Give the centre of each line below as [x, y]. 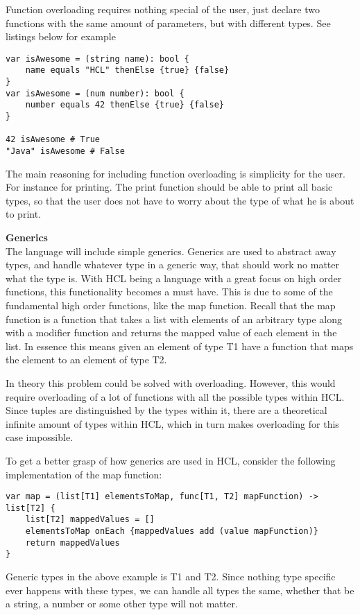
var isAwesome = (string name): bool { [97, 59]
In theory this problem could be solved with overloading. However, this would [171, 383]
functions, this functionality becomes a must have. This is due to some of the [169, 292]
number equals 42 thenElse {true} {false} [125, 105]
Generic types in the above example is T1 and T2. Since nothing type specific [171, 577]
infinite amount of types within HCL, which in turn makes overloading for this [172, 423]
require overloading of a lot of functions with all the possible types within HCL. [175, 396]
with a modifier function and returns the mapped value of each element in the [171, 332]
